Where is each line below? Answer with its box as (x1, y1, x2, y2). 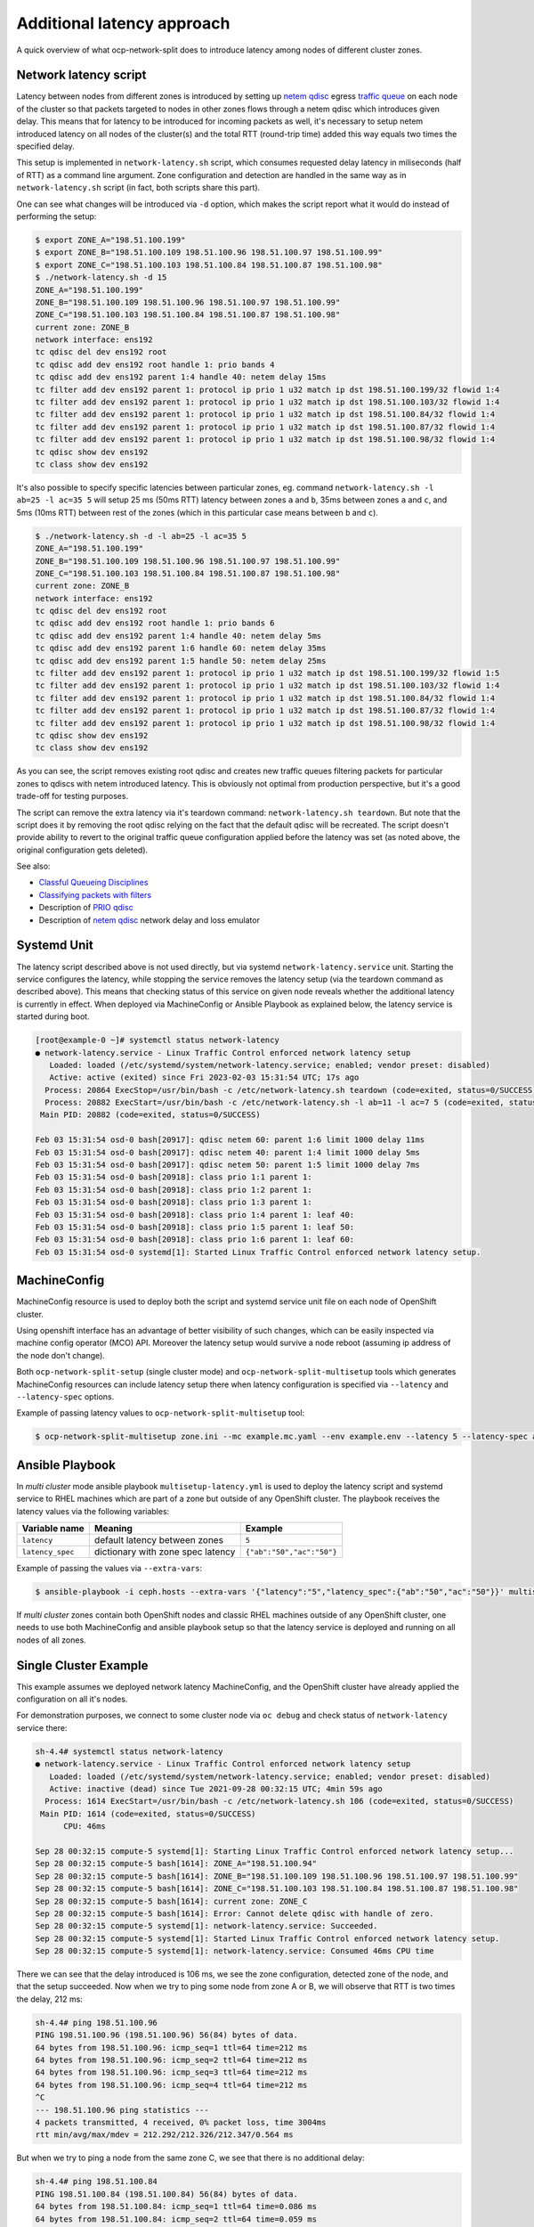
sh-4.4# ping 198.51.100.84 (35, 2176, 158, 2187)
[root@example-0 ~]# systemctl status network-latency (35, 1035, 279, 1046)
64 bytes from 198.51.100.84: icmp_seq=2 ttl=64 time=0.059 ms (35, 2214, 318, 2224)
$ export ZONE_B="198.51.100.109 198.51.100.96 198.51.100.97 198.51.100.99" (35, 248, 383, 257)
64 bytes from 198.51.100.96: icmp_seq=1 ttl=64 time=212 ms (35, 2043, 308, 2052)
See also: (16, 861, 51, 872)
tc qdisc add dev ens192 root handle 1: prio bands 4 (35, 359, 275, 370)
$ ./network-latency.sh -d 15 (35, 273, 167, 282)
